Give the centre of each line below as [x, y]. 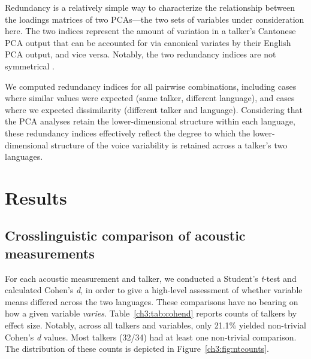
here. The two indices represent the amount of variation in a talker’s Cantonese [150, 31]
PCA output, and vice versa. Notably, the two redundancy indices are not [141, 54]
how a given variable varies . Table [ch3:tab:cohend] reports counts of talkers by [151, 313]
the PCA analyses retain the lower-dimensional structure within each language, [150, 121]
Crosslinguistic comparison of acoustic [125, 235]
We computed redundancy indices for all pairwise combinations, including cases [151, 86]
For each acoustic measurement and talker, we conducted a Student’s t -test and [151, 278]
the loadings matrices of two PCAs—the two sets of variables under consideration [155, 19]
